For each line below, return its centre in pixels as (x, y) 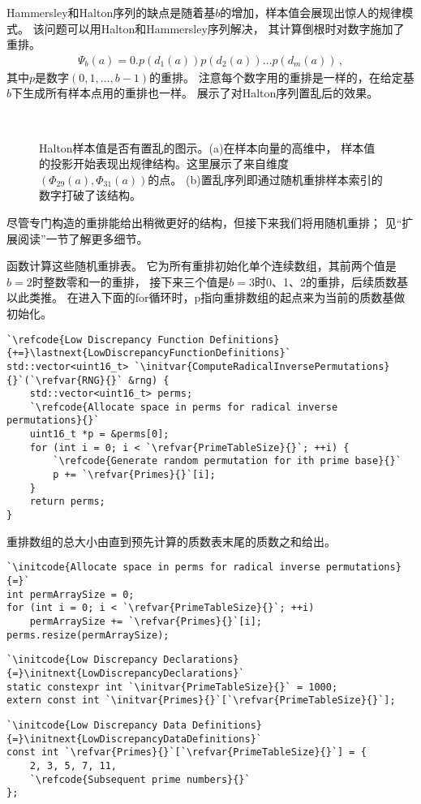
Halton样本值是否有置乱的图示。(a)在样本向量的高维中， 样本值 (207, 147)
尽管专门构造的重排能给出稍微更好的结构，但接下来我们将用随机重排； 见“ (204, 222)
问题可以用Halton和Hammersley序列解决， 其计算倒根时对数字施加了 (224, 28)
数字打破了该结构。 (90, 195)
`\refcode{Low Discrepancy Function (105, 340)
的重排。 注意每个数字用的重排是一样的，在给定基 (282, 77)
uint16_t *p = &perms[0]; (99, 434)
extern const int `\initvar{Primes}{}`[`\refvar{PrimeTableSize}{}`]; (201, 701)
